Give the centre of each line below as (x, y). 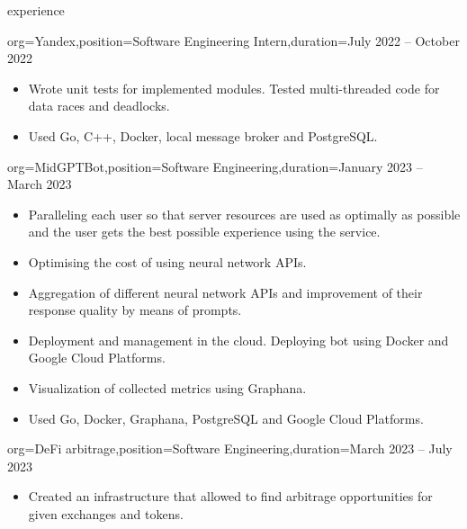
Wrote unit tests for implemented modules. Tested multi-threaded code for (234, 88)
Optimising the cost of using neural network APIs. (167, 261)
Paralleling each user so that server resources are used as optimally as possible (244, 214)
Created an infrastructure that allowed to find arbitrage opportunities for (230, 496)
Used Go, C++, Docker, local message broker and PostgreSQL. (203, 135)
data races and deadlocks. (99, 106)
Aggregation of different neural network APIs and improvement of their (225, 292)
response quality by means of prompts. (135, 310)
